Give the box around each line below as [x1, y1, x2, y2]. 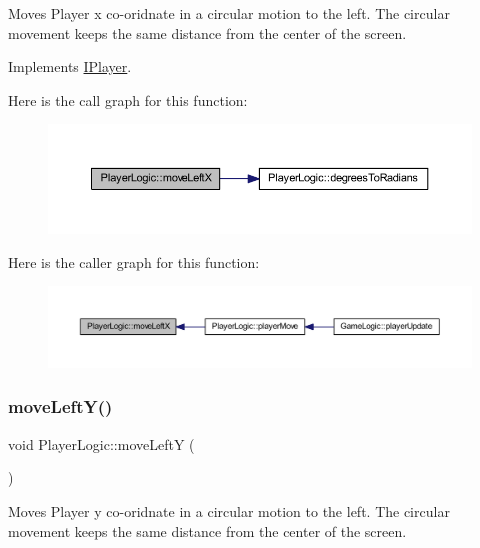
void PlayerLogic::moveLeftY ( [8, 433, 195, 454]
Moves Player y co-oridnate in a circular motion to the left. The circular [8, 500, 450, 521]
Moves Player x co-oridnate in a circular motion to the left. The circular [8, 3, 450, 23]
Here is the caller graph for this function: [8, 251, 260, 272]
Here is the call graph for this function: [8, 89, 248, 110]
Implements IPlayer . [8, 56, 132, 77]
